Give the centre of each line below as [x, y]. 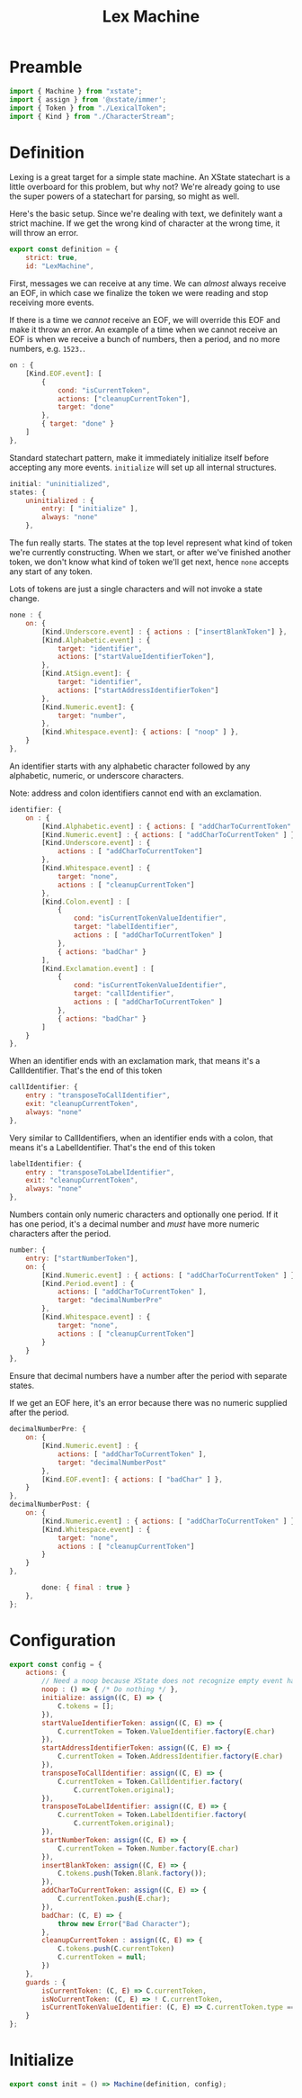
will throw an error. [44, 233]
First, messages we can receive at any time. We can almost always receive [148, 284]
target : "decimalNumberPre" [110, 1301]
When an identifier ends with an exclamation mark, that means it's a [135, 1061]
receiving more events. [52, 302]
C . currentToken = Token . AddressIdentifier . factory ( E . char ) [170, 1757]
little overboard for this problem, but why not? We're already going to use [145, 187]
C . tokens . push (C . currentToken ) [116, 1949]
